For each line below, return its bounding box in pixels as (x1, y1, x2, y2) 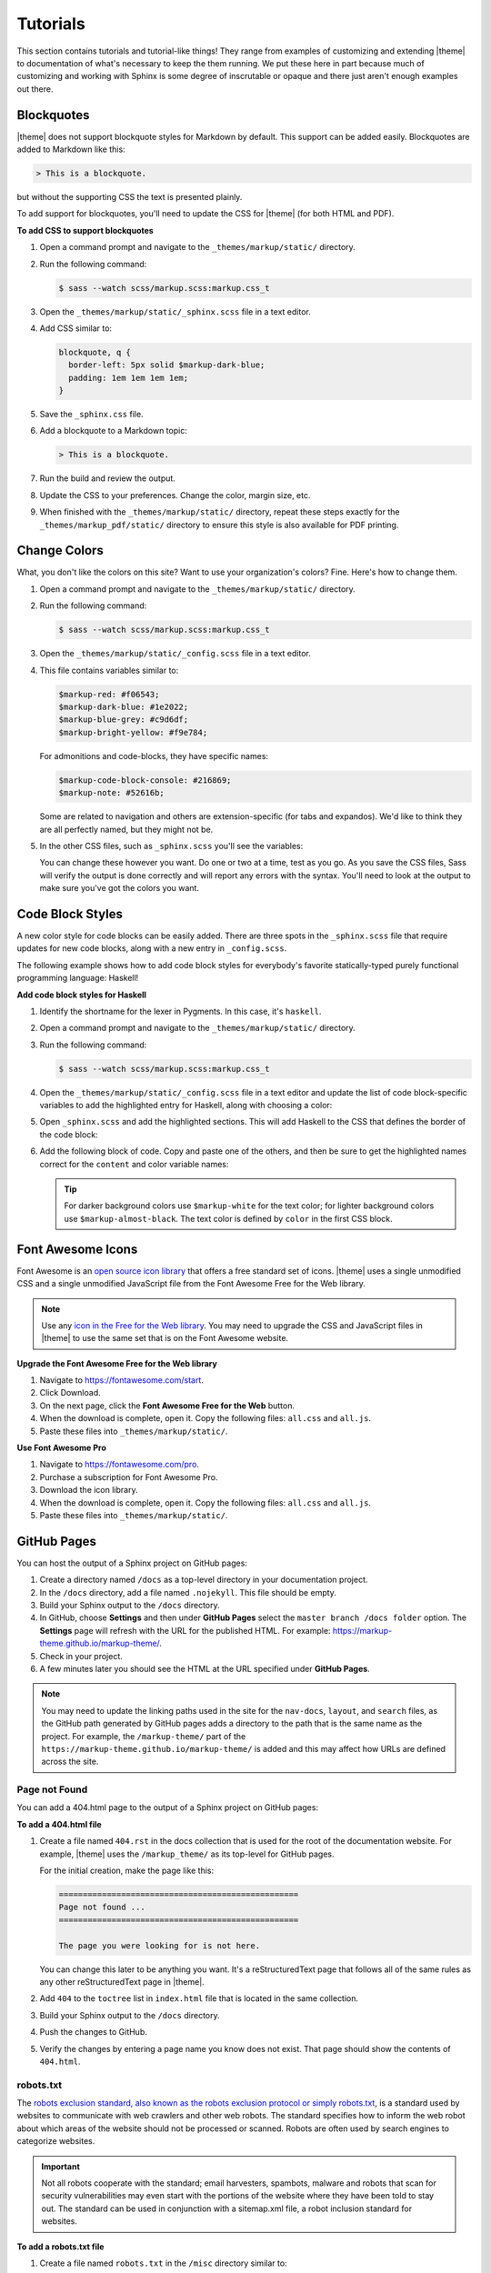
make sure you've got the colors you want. (39, 883, 200, 894)
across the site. (41, 1756, 99, 1767)
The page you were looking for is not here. (58, 1940, 261, 1950)
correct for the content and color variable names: (39, 1158, 229, 1169)
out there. (16, 83, 54, 95)
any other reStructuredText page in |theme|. (39, 1976, 205, 1987)
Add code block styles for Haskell (16, 989, 147, 1000)
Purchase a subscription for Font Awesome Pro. (39, 1471, 218, 1482)
